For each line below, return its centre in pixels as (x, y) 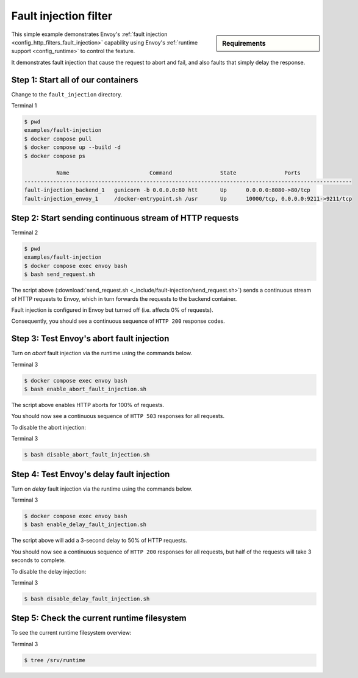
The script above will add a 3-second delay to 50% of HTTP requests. (99, 541)
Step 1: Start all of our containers (75, 80)
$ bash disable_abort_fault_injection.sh (87, 455)
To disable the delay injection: (49, 571)
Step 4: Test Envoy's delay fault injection (91, 474)
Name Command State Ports (178, 173)
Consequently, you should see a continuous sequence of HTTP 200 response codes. (118, 321)
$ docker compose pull (58, 139)
